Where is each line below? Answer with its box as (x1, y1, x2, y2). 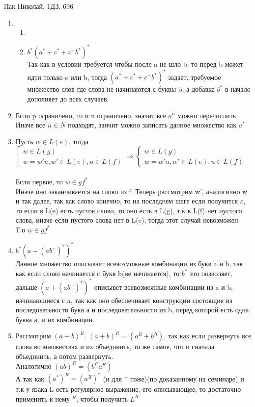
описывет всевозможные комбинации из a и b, (94, 281, 233, 292)
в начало (225, 84, 251, 94)
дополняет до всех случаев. (27, 93, 109, 103)
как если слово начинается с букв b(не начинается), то (15, 268, 180, 278)
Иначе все (15, 120, 46, 130)
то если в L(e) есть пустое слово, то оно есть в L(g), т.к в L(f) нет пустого (15, 205, 242, 215)
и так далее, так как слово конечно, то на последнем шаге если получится (15, 196, 238, 206)
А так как (15, 373, 45, 383)
